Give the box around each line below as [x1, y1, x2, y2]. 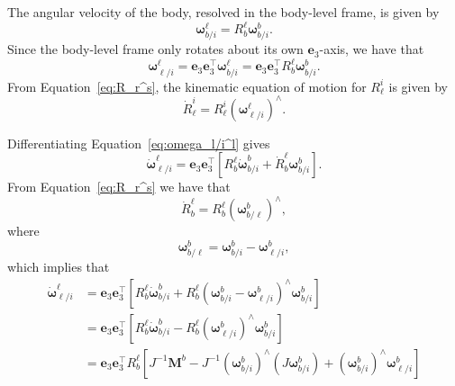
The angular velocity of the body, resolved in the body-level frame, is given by [7, 3, 440, 21]
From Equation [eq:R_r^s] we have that [7, 177, 231, 196]
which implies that [7, 257, 110, 276]
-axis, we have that [319, 40, 424, 58]
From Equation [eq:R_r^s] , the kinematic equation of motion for [7, 76, 367, 95]
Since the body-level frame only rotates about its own [7, 40, 304, 58]
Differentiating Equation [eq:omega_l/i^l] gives [7, 133, 270, 152]
